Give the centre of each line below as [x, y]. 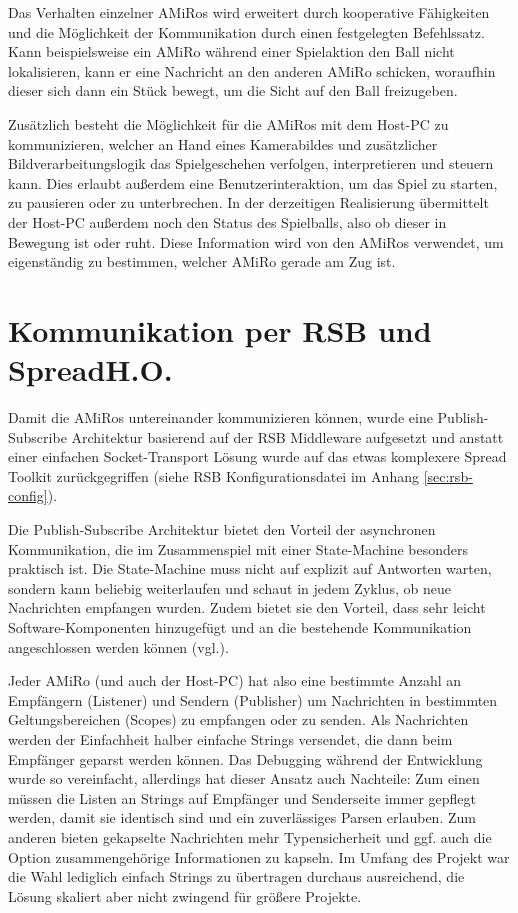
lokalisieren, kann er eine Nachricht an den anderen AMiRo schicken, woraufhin [252, 70]
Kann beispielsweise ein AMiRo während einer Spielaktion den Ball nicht [231, 51]
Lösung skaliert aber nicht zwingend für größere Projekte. [185, 895]
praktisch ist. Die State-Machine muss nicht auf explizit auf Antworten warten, [250, 568]
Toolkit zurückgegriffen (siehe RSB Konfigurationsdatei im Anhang [213, 475]
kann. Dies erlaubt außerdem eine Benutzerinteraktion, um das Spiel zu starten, [253, 182]
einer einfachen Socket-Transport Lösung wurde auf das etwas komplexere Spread [257, 456]
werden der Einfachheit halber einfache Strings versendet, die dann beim [230, 738]
